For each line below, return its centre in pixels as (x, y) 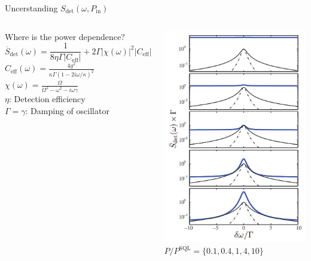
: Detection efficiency (47, 99)
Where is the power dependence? (65, 36)
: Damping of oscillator (67, 110)
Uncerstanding (31, 8)
